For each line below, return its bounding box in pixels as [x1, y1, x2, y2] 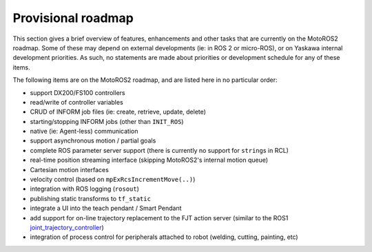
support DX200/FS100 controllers [30, 88, 125, 96]
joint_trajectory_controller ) [30, 223, 105, 231]
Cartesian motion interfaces [30, 165, 110, 174]
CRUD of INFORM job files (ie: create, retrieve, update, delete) [30, 107, 207, 116]
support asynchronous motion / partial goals [30, 136, 156, 145]
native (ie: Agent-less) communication [30, 127, 138, 136]
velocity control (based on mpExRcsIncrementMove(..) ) [30, 176, 196, 184]
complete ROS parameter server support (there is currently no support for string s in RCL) [30, 146, 289, 154]
